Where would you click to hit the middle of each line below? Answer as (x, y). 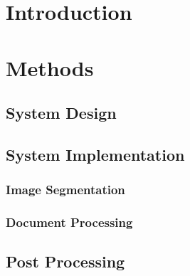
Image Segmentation (65, 190)
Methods (50, 67)
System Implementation (95, 154)
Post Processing (65, 261)
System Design (61, 113)
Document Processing (69, 222)
